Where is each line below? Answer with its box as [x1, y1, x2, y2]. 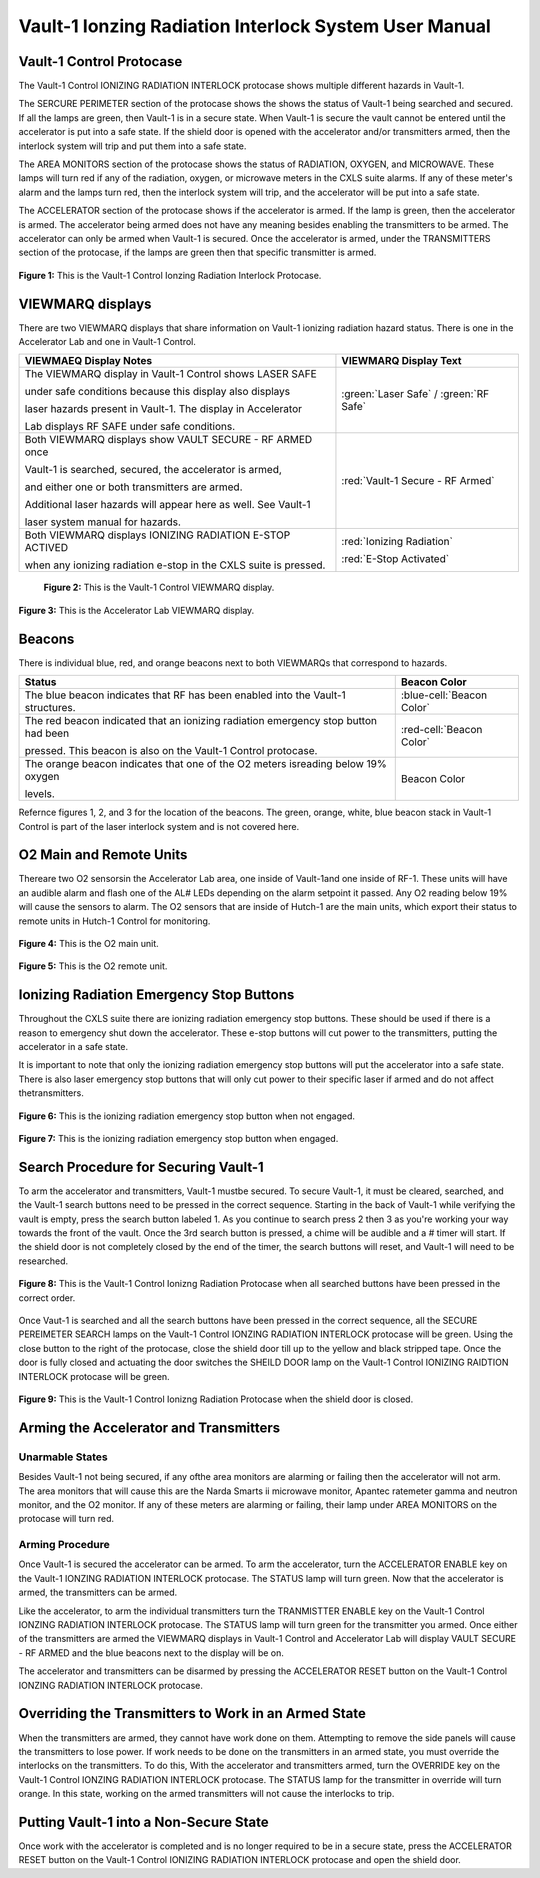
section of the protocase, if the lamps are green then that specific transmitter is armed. [18, 246, 377, 259]
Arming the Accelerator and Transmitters [18, 1419, 281, 1436]
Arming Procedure [18, 1538, 110, 1552]
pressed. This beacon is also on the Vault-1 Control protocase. [24, 744, 318, 758]
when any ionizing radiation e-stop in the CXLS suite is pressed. [24, 558, 326, 572]
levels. [24, 787, 55, 801]
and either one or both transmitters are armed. [24, 480, 244, 494]
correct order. [18, 1291, 76, 1304]
